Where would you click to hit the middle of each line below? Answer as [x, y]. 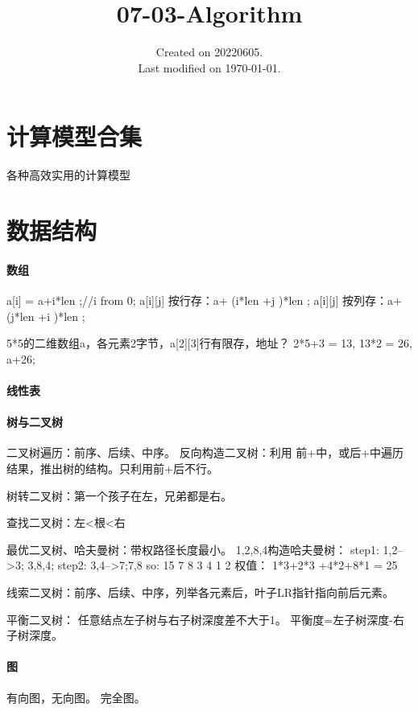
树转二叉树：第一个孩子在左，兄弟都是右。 [119, 495]
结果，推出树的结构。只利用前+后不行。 [112, 468]
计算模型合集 [74, 136]
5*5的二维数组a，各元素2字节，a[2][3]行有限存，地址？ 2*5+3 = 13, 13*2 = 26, [209, 343]
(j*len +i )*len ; [46, 316]
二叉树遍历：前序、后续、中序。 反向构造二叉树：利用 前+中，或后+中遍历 [205, 452]
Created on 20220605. [209, 52]
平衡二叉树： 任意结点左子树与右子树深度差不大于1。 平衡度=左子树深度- [200, 619]
